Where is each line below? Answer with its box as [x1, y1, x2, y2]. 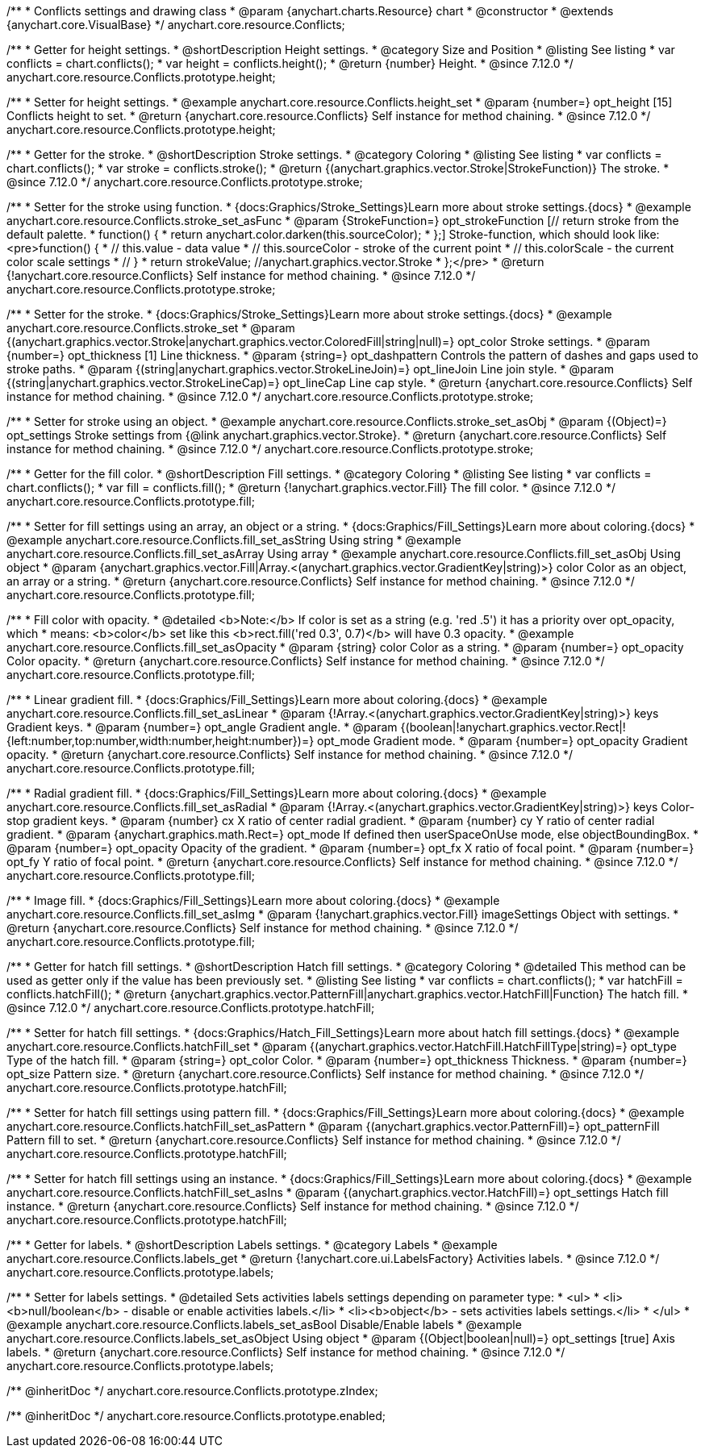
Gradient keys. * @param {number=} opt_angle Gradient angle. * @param [6, 720, 398, 734]
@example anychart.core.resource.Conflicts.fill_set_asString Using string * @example [6, 533, 461, 547]
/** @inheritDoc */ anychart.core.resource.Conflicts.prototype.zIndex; [6, 1384, 378, 1398]
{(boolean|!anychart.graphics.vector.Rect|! [400, 720, 626, 734]
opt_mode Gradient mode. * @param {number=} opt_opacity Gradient [317, 734, 688, 748]
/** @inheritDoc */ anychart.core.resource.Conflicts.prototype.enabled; [6, 1409, 386, 1423]
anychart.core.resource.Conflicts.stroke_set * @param [6, 321, 295, 335]
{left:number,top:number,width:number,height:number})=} [6, 734, 315, 748]
